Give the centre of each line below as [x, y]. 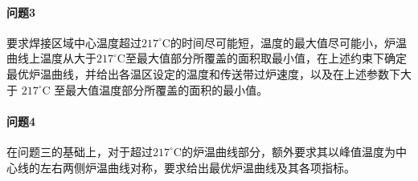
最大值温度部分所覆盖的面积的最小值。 [167, 89]
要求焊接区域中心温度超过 [74, 42]
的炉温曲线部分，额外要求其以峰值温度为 [288, 151]
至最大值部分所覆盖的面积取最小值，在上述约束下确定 [266, 58]
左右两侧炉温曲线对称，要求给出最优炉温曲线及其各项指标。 [197, 167]
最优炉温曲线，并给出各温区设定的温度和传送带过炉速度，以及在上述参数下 [203, 73]
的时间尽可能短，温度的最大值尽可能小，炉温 [288, 42]
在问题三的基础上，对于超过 [80, 151]
